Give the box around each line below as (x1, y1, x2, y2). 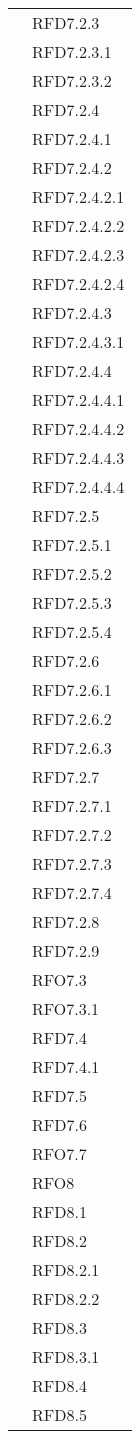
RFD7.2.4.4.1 (32, 388, 125, 411)
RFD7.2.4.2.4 (32, 272, 125, 295)
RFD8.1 (32, 1200, 87, 1223)
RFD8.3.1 (32, 1345, 100, 1368)
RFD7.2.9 (32, 939, 100, 962)
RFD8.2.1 (32, 1258, 100, 1281)
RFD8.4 (32, 1374, 87, 1397)
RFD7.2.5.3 (32, 591, 112, 614)
